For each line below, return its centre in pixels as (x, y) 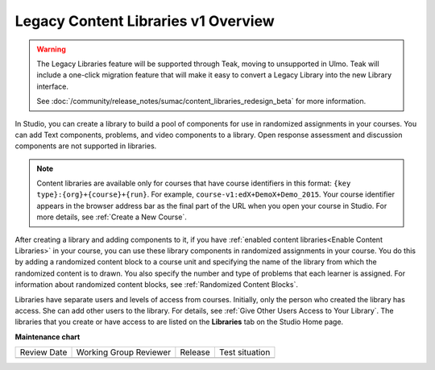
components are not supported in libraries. (86, 146)
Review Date (43, 352)
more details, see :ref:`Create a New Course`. (112, 217)
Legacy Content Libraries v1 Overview (145, 21)
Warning (51, 49)
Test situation (244, 352)
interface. (52, 86)
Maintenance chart (48, 337)
